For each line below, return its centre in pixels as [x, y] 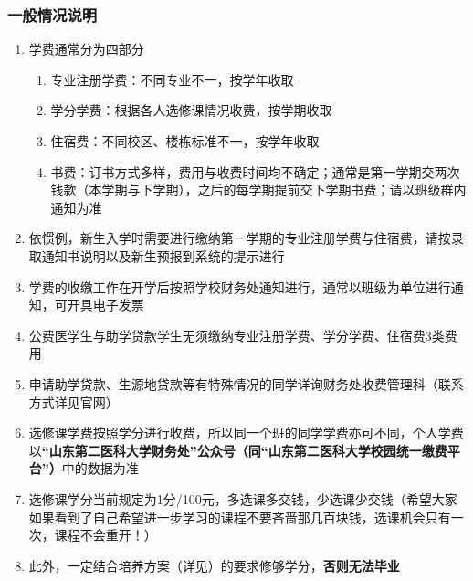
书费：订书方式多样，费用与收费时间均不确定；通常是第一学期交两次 [255, 171]
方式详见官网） [74, 401]
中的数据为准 [100, 468]
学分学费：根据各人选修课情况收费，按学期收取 [191, 110]
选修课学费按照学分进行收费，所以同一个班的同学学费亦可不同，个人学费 [246, 433]
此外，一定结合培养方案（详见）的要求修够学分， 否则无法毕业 [214, 565]
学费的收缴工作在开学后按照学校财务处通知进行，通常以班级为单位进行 [240, 286]
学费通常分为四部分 [86, 49]
